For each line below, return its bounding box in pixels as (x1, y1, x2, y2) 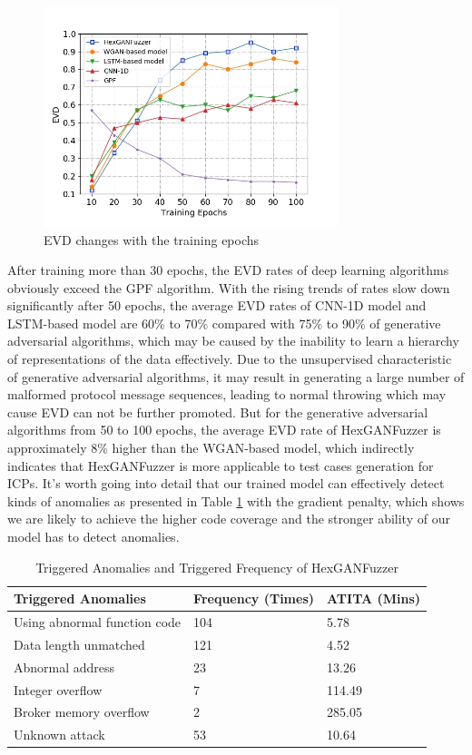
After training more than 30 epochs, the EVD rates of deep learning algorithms (7, 260, 449, 279)
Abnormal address (14, 657, 115, 676)
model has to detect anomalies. (7, 527, 180, 545)
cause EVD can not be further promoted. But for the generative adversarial (7, 402, 428, 421)
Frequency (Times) (193, 589, 315, 608)
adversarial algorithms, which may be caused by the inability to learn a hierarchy (7, 331, 459, 350)
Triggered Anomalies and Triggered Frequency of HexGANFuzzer (35, 557, 398, 576)
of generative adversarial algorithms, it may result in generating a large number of (7, 367, 465, 386)
